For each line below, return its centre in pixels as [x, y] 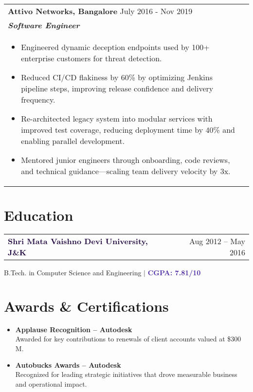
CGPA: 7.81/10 [174, 273]
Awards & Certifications [86, 306]
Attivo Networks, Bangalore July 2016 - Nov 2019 [100, 11]
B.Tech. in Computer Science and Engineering [73, 273]
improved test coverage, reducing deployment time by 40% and [128, 130]
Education [39, 215]
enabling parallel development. [73, 141]
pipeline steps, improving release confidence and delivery [117, 88]
